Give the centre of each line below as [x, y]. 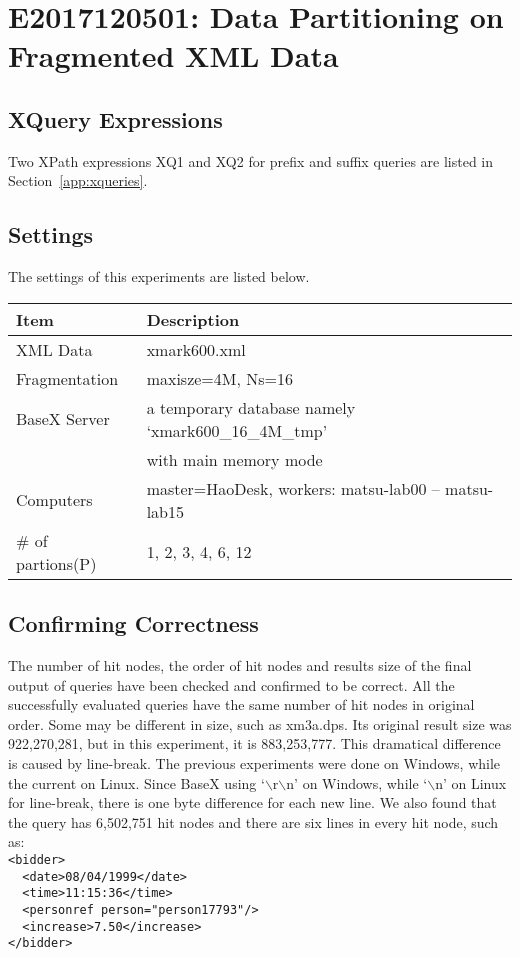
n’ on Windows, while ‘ [357, 782]
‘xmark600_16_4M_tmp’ [237, 430]
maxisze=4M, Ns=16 [220, 378]
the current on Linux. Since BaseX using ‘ [136, 782]
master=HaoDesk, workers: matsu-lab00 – [293, 488]
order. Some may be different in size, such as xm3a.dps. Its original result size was [260, 723]
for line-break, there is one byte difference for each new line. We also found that [252, 802]
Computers [54, 500]
